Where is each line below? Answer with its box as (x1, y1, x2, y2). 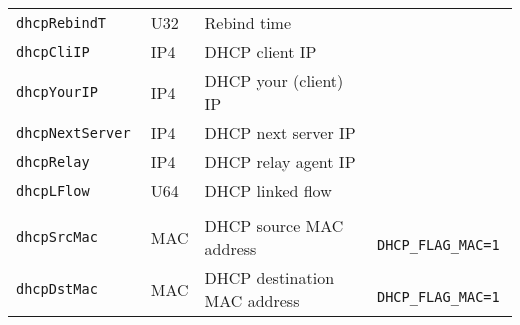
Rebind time (204, 11, 292, 34)
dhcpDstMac (16, 281, 98, 297)
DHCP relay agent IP (204, 150, 356, 173)
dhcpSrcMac (16, 229, 98, 245)
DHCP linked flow (204, 179, 332, 202)
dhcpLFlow (16, 182, 90, 199)
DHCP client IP (204, 40, 317, 63)
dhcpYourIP (16, 84, 98, 100)
